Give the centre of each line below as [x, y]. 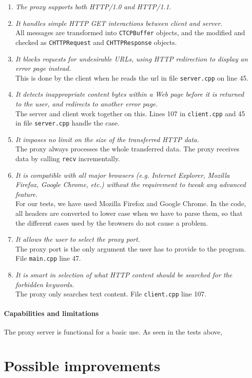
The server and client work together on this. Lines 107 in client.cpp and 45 [130, 113]
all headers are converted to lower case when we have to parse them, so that [129, 213]
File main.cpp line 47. [48, 258]
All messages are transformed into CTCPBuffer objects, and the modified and [130, 32]
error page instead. [43, 68]
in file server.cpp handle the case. [68, 123]
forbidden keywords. [45, 284]
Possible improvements [82, 365]
